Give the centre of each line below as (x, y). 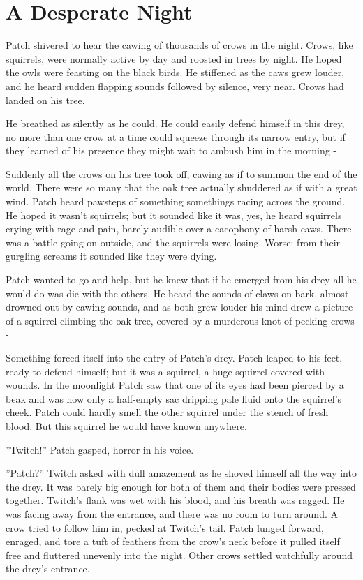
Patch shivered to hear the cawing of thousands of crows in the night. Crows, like (179, 45)
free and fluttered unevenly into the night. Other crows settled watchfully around (179, 555)
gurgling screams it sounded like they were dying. (111, 256)
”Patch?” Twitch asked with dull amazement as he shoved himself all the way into (181, 473)
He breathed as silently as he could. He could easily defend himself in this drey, (175, 123)
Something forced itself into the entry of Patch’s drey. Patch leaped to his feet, (174, 357)
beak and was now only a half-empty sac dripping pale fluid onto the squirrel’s (174, 398)
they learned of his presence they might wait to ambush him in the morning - (171, 150)
